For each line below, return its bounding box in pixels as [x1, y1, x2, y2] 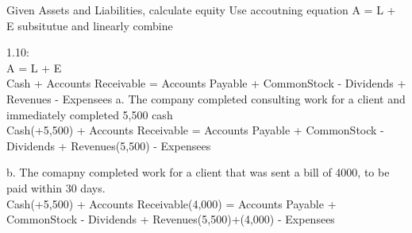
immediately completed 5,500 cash [6, 106, 173, 122]
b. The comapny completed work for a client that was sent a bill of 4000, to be [6, 164, 390, 181]
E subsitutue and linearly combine [6, 17, 173, 33]
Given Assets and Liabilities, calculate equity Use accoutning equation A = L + [6, 2, 396, 17]
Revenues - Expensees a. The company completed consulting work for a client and [6, 90, 406, 107]
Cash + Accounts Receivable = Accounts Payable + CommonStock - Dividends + [6, 75, 406, 91]
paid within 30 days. [6, 179, 106, 196]
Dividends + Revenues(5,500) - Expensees [6, 137, 211, 153]
